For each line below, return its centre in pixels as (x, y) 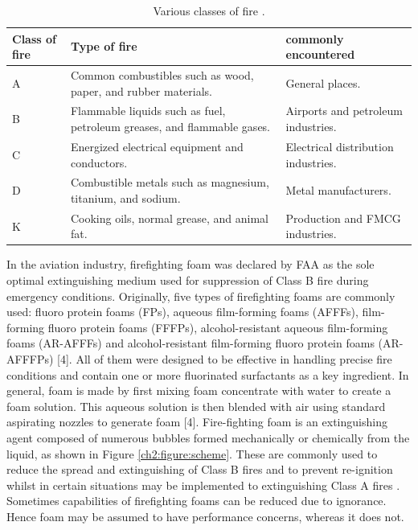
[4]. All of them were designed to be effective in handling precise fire (225, 359)
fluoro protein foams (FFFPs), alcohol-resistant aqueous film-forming (218, 327)
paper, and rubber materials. (141, 90)
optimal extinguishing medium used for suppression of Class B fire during (188, 280)
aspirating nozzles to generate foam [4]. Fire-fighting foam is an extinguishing (197, 422)
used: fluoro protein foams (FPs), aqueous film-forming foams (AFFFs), (182, 312)
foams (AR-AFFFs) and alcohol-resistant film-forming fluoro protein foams (191, 343)
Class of (34, 38)
